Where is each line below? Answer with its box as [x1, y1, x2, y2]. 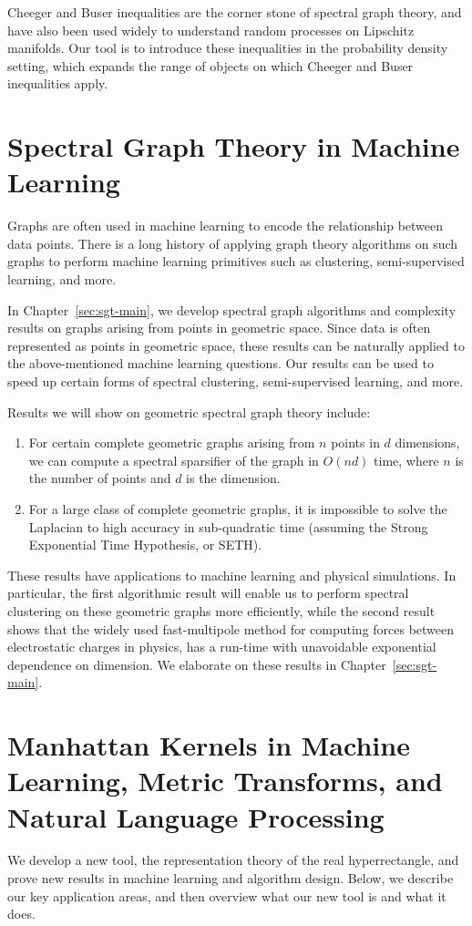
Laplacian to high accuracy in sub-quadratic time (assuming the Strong [28, 517, 428, 536]
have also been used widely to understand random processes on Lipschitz [7, 20, 415, 39]
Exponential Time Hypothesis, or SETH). [28, 535, 262, 554]
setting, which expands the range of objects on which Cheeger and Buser [7, 56, 414, 75]
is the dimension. [186, 468, 281, 488]
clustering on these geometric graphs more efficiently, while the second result [7, 601, 436, 620]
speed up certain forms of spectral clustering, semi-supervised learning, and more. [7, 372, 464, 391]
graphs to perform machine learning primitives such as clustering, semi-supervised [7, 252, 465, 271]
